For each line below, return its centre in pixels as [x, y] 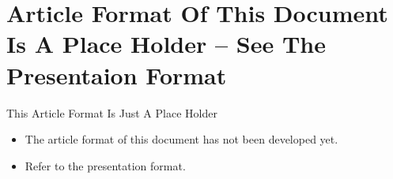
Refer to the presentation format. [105, 165]
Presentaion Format [117, 75]
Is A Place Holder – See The [166, 44]
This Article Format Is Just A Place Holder [112, 112]
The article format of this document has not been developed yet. [181, 139]
